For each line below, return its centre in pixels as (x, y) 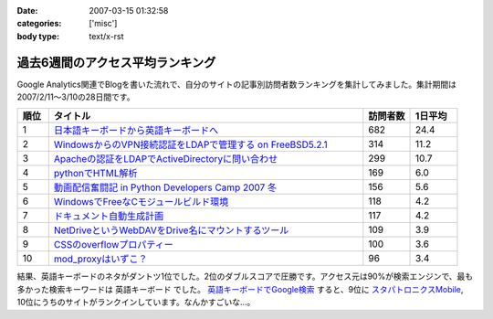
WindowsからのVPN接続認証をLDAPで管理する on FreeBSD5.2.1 (190, 144)
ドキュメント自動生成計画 (109, 217)
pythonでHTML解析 (95, 174)
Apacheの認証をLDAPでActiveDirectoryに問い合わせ (166, 159)
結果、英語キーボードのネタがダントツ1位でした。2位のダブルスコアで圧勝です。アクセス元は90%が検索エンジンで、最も (245, 276)
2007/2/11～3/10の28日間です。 (76, 97)
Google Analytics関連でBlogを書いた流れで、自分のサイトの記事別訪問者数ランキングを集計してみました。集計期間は (236, 84)
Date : (27, 11)
